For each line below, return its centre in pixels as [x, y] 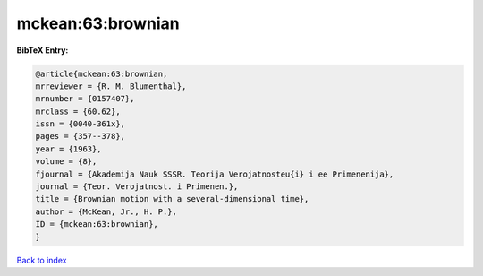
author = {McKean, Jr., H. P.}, [106, 211]
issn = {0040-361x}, [80, 124]
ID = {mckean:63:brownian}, [97, 224]
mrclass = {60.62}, [78, 111]
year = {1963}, [68, 149]
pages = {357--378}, [80, 136]
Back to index [42, 260]
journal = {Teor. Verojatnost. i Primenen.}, [137, 187]
